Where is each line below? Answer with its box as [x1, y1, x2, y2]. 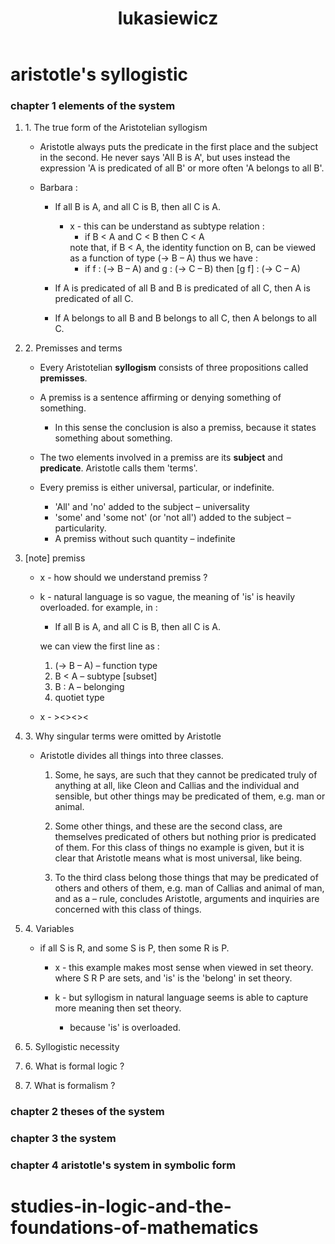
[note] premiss [24, 552, 86, 564]
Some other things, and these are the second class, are [54, 820, 283, 832]
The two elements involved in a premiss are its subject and [39, 452, 283, 464]
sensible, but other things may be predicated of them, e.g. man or [54, 790, 326, 802]
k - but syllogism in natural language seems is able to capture [54, 992, 309, 1004]
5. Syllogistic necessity [24, 1041, 120, 1053]
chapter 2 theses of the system [10, 1105, 165, 1119]
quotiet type [54, 692, 105, 704]
